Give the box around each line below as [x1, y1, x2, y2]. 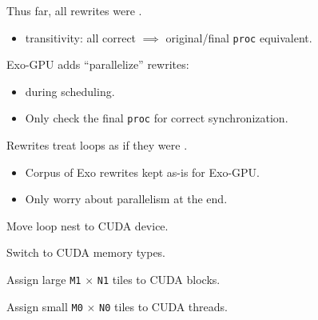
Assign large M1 [6, 271, 81, 288]
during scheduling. [25, 82, 115, 99]
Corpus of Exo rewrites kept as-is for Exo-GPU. [25, 163, 260, 180]
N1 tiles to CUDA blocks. [97, 271, 221, 288]
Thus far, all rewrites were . [6, 2, 142, 18]
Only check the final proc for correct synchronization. [25, 110, 288, 126]
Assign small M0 [6, 298, 83, 314]
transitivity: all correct [25, 29, 137, 46]
